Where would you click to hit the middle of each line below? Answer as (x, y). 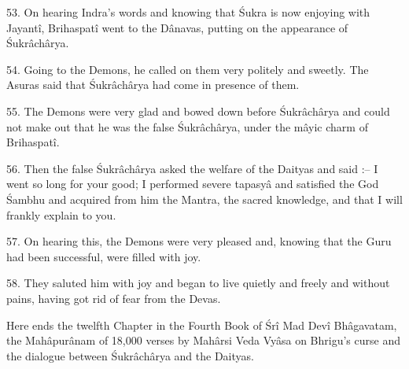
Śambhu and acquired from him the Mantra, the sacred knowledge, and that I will (204, 199)
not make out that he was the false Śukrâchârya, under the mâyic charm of (187, 126)
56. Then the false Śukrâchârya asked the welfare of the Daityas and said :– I (192, 168)
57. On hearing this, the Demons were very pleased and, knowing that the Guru (199, 241)
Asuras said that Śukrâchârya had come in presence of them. (153, 85)
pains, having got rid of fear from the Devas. (114, 298)
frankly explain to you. (61, 214)
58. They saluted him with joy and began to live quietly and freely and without (198, 283)
